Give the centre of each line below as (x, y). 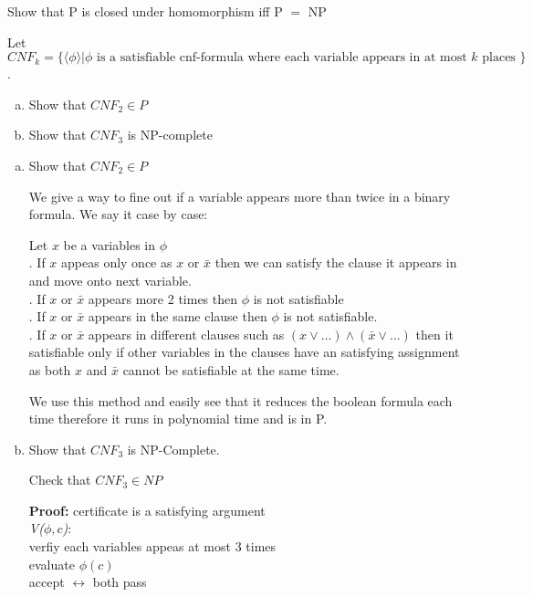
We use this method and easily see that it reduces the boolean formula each (240, 400)
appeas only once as (117, 262)
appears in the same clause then (178, 316)
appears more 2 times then (163, 298)
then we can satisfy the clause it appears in (336, 262)
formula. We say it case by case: (118, 214)
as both (50, 369)
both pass (120, 582)
